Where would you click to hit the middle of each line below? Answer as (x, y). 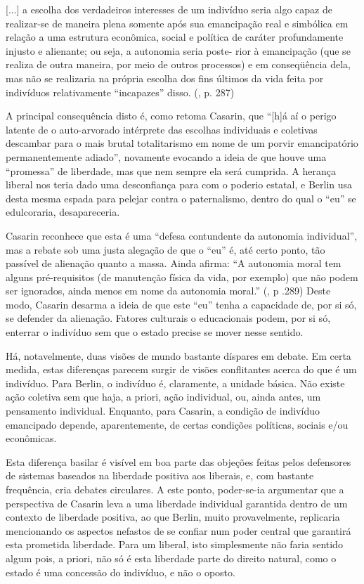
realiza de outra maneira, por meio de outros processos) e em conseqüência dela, (178, 64)
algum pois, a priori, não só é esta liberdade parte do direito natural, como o (171, 558)
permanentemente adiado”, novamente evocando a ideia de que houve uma (166, 156)
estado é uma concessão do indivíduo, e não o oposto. (121, 572)
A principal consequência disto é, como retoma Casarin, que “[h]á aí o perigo (171, 116)
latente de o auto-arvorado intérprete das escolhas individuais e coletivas (162, 129)
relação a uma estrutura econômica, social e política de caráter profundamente (175, 37)
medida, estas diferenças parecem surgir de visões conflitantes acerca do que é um (181, 369)
